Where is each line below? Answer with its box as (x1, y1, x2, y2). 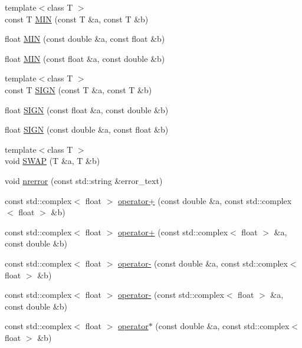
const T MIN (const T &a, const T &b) (5, 12, 149, 25)
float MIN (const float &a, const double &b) (5, 52, 165, 64)
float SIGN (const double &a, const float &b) (5, 123, 169, 136)
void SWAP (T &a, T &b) (5, 155, 100, 167)
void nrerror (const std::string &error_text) (5, 174, 163, 186)
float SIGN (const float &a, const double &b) (5, 103, 169, 116)
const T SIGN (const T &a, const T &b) (5, 83, 152, 96)
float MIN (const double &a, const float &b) (5, 32, 165, 45)
